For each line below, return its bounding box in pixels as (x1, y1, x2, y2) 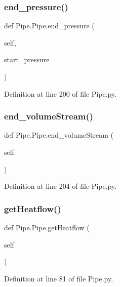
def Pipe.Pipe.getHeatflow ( (4, 222, 90, 232)
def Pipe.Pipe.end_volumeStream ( (4, 130, 113, 140)
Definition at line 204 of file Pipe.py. (4, 181, 117, 191)
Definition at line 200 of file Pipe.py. (4, 88, 117, 99)
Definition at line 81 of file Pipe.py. (4, 273, 113, 283)
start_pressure (4, 54, 50, 65)
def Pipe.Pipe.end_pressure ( (4, 20, 95, 31)
